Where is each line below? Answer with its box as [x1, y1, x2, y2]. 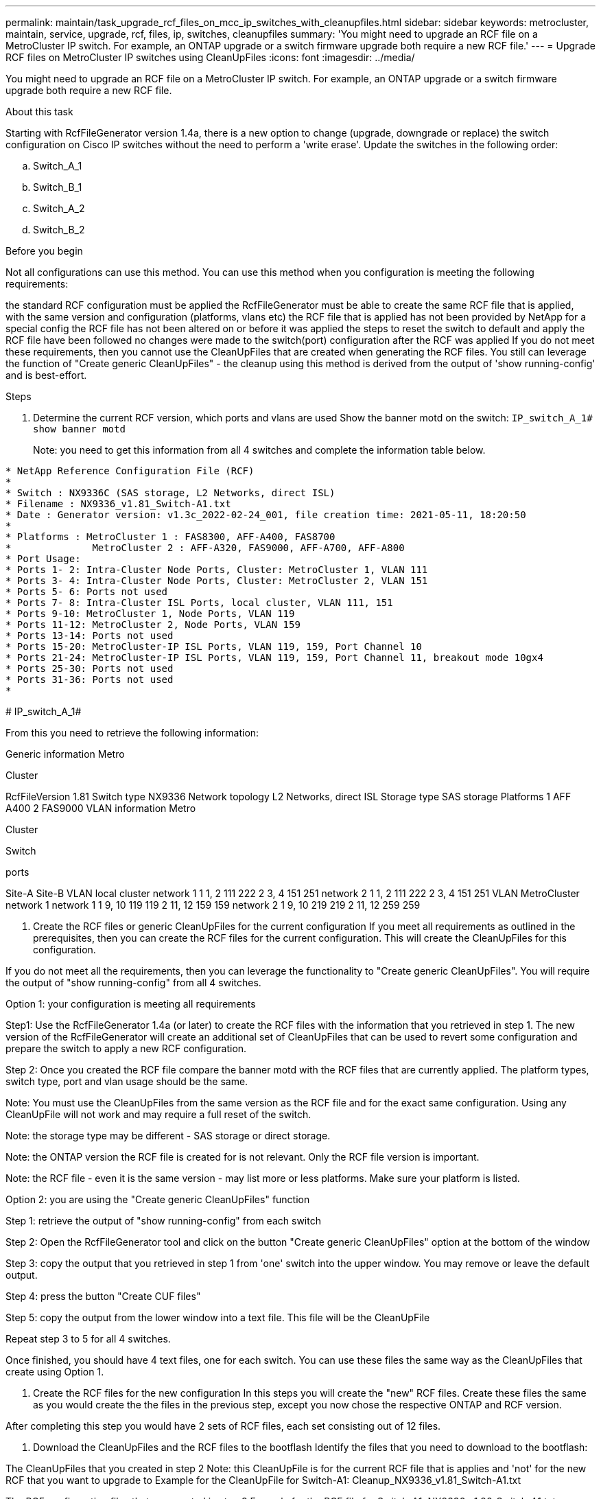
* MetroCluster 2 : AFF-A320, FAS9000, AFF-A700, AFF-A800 [5, 542, 405, 553]
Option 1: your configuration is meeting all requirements [5, 998, 256, 1010]
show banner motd [33, 423, 126, 434]
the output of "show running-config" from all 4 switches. [5, 977, 261, 988]
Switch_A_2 [33, 202, 85, 214]
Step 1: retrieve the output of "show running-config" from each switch [5, 1215, 321, 1227]
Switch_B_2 [33, 224, 85, 235]
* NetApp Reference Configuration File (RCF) [5, 465, 255, 476]
